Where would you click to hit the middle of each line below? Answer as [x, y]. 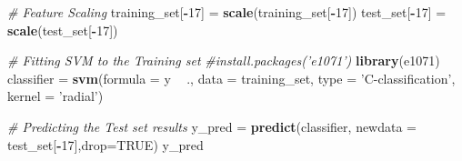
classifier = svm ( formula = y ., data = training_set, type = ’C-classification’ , [231, 78]
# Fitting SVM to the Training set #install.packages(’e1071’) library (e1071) [224, 60]
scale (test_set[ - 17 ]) [63, 30]
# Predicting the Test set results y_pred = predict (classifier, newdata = [212, 126]
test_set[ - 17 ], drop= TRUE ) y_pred [105, 144]
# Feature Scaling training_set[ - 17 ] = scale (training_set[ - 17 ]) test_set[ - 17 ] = [227, 12]
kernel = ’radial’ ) [55, 96]
